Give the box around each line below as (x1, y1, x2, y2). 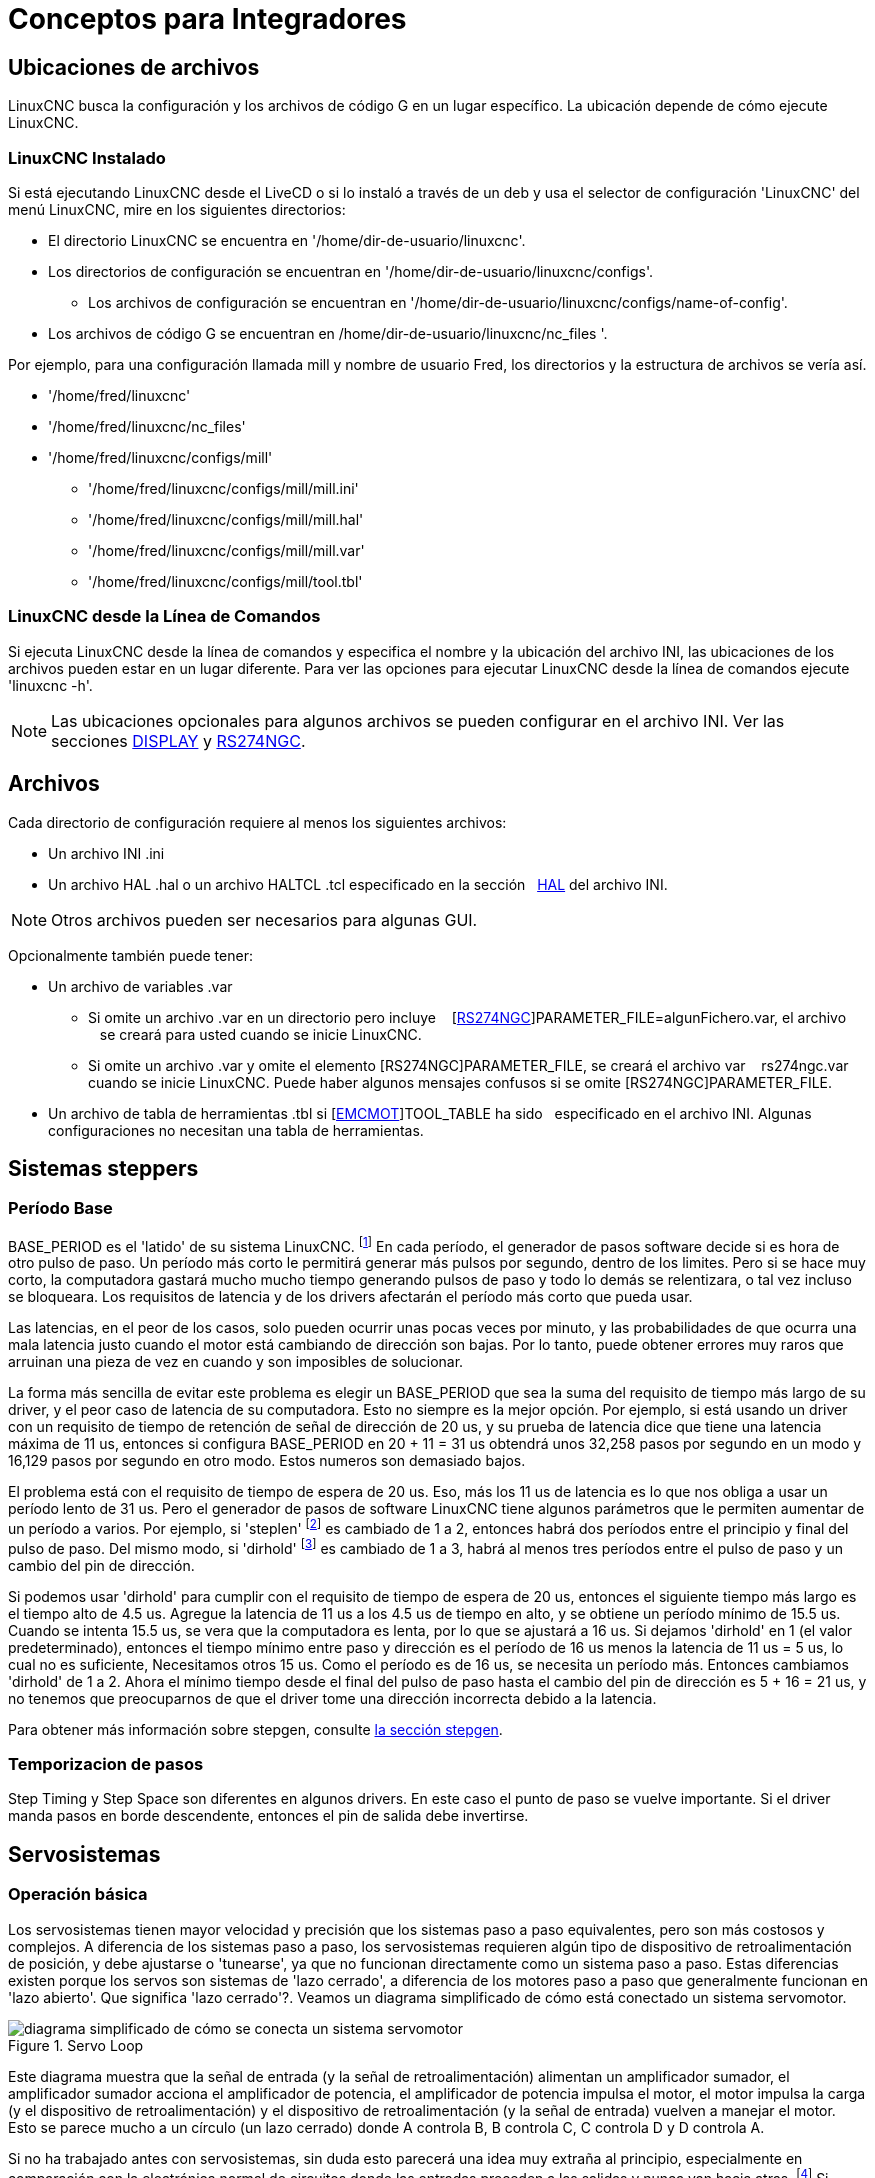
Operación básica (8, 1884, 148, 1905)
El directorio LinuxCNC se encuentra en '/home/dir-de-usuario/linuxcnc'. (48, 231, 526, 249)
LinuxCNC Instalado (8, 147, 166, 168)
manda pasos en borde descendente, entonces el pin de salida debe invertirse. (8, 1807, 529, 1825)
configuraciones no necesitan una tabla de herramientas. (48, 1121, 424, 1139)
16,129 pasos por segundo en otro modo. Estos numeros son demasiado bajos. (8, 1452, 526, 1470)
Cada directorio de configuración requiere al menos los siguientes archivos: (8, 813, 507, 831)
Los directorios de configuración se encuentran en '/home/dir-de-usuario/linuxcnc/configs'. (48, 262, 653, 280)
